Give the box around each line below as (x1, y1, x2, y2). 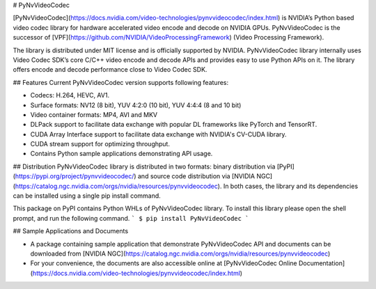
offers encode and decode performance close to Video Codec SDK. (13, 65, 207, 74)
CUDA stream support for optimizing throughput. (30, 140, 171, 148)
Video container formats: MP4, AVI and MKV (30, 110, 158, 118)
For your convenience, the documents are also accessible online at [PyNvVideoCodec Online (30, 259, 297, 267)
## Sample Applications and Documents (13, 227, 129, 235)
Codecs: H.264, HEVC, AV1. (30, 91, 110, 100)
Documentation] (298, 259, 345, 267)
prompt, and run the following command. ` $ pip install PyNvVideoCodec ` (13, 214, 249, 222)
